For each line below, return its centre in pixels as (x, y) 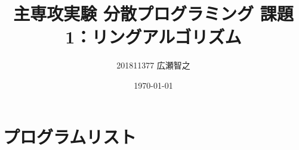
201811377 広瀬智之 (153, 65)
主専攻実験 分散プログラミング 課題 (153, 13)
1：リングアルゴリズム (153, 37)
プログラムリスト (70, 136)
